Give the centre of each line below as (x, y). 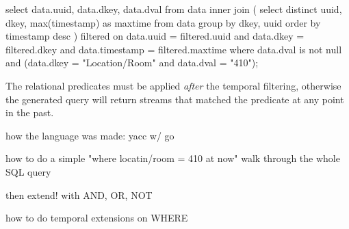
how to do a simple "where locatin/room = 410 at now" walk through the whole (173, 158)
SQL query (28, 171)
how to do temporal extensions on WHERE (97, 218)
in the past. (30, 112)
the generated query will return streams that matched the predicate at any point (175, 99)
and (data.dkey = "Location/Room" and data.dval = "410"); (132, 63)
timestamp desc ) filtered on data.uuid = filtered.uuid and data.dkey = (155, 36)
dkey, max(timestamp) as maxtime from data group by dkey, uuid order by (163, 22)
